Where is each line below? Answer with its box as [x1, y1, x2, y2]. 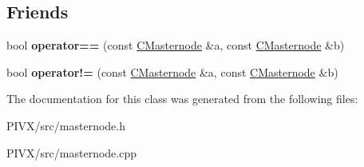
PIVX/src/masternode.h [6, 117, 125, 133]
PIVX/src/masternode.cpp [6, 144, 136, 161]
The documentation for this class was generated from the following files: [6, 90, 358, 107]
